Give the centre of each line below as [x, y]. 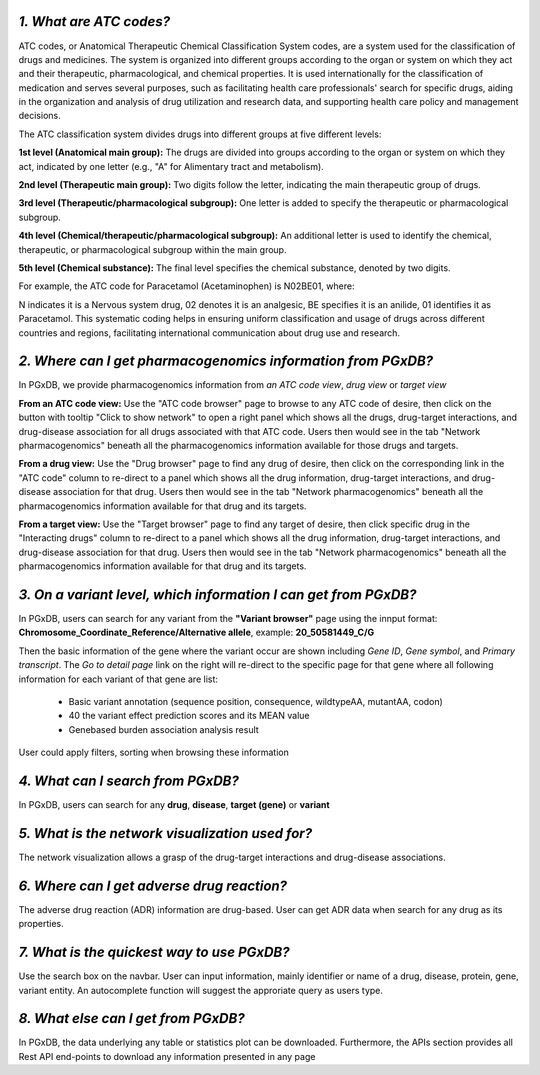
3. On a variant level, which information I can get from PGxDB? [217, 594]
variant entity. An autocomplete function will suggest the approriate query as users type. [201, 990]
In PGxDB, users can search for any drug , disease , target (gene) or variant [174, 805]
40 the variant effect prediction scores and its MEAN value [189, 716]
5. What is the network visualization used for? [165, 833]
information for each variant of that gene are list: [118, 679]
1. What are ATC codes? [94, 21]
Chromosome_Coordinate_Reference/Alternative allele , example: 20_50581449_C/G [196, 632]
